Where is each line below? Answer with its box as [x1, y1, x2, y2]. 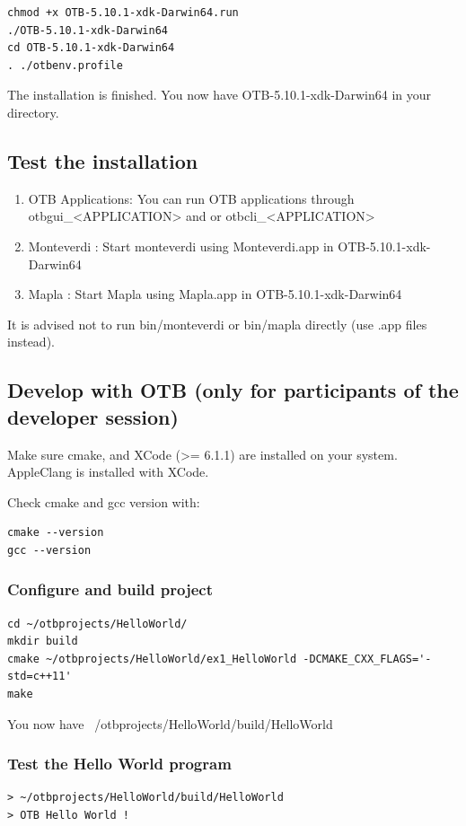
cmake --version [7, 526, 104, 540]
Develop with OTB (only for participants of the [7, 376, 459, 404]
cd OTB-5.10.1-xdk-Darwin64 [7, 41, 175, 55]
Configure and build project [7, 578, 213, 601]
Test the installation [7, 146, 198, 174]
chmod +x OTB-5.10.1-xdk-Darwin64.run [7, 6, 239, 19]
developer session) [7, 402, 179, 430]
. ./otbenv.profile [7, 58, 123, 72]
